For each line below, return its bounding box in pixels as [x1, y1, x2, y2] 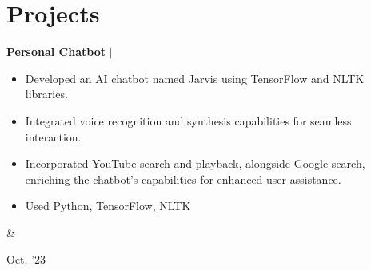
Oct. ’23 [6, 251, 46, 268]
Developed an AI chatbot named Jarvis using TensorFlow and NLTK [25, 69, 365, 86]
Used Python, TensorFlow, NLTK [25, 197, 191, 214]
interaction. [25, 128, 82, 145]
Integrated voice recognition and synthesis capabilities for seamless [25, 112, 352, 129]
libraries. [25, 85, 68, 102]
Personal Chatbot [6, 43, 106, 60]
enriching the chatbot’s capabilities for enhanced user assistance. [25, 170, 341, 187]
